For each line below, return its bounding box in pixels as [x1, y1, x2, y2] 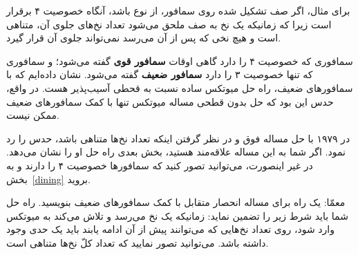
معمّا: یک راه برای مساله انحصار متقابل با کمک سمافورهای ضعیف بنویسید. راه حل [6, 195, 346, 209]
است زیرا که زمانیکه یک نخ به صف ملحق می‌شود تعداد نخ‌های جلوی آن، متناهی [6, 17, 332, 31]
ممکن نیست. [6, 108, 59, 122]
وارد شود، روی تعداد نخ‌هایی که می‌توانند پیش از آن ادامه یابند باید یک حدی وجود [6, 222, 335, 236]
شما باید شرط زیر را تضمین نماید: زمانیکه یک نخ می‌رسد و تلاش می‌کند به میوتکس [6, 208, 348, 223]
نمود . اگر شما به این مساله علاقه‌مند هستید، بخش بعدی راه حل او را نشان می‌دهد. [6, 144, 346, 159]
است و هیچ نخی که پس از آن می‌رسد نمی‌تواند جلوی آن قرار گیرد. [6, 30, 281, 45]
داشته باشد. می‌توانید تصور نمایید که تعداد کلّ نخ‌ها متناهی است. [6, 235, 269, 249]
